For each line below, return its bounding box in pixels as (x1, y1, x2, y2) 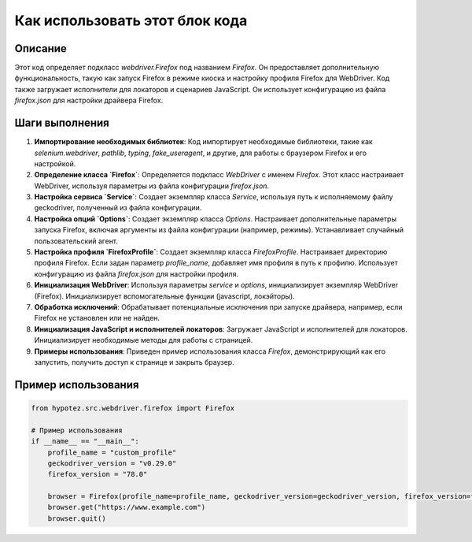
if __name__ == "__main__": (31, 437, 139, 446)
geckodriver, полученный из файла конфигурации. (34, 203, 202, 213)
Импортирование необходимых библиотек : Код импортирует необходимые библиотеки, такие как (34, 137, 373, 147)
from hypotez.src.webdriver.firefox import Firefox (31, 403, 235, 413)
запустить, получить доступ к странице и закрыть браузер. (34, 357, 235, 366)
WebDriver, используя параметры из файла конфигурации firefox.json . (34, 181, 270, 191)
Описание (14, 42, 67, 55)
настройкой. (34, 158, 76, 169)
